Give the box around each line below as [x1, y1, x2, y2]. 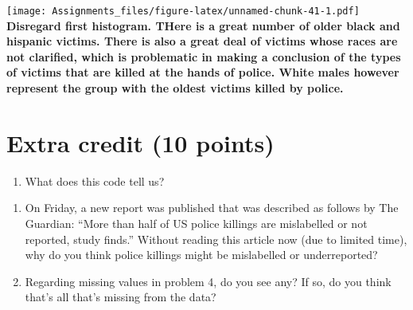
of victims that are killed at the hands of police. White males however [6, 64, 399, 80]
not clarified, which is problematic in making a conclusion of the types [6, 48, 401, 65]
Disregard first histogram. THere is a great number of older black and [6, 17, 400, 33]
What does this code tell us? [25, 172, 165, 189]
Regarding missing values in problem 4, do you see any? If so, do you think [25, 273, 392, 289]
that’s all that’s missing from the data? [25, 288, 216, 305]
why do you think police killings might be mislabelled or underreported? [25, 246, 378, 263]
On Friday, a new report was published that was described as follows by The [25, 199, 399, 216]
